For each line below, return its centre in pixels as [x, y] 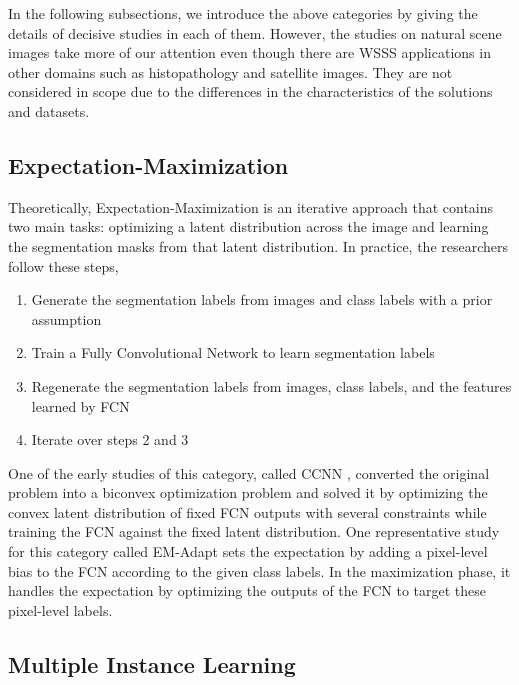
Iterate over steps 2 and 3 [110, 439]
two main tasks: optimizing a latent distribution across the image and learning [248, 226]
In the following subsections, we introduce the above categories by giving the [243, 13]
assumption [66, 318]
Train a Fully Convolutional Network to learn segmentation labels [233, 352]
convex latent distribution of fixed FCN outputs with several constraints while [247, 511]
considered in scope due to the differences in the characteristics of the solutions [250, 91]
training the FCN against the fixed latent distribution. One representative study [254, 531]
